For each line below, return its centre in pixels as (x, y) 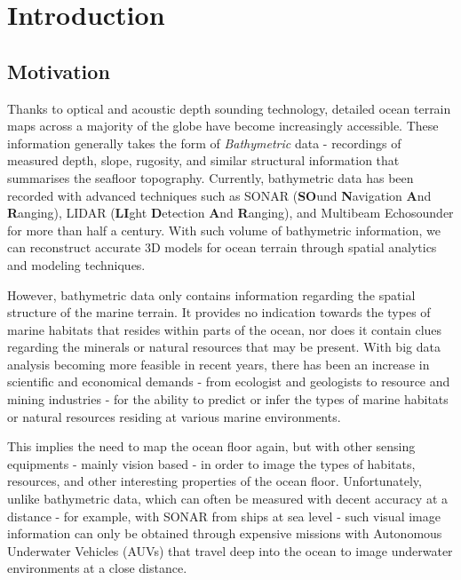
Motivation (59, 71)
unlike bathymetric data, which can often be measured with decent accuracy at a (228, 499)
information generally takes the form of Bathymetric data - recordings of (204, 143)
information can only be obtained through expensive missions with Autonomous (225, 533)
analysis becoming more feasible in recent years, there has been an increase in (219, 364)
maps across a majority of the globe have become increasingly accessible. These (223, 126)
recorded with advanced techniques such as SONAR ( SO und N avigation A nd (219, 195)
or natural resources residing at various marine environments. (174, 416)
